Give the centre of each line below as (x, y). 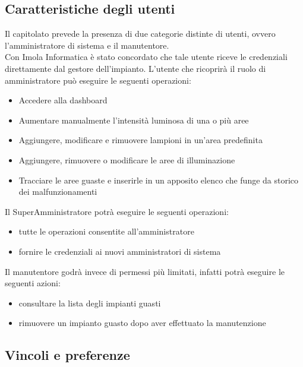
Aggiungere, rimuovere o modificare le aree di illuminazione (127, 159)
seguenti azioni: (33, 283)
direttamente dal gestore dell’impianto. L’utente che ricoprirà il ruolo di (135, 68)
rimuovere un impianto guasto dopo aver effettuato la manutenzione (142, 323)
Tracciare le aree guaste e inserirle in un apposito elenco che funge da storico (159, 180)
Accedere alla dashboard (63, 100)
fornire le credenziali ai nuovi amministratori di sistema (120, 251)
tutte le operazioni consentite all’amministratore (106, 231)
